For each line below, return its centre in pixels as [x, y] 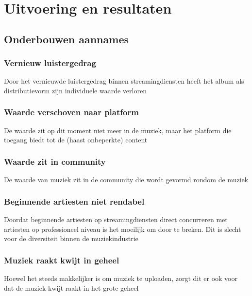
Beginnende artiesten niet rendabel [74, 201]
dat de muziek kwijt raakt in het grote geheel [71, 287]
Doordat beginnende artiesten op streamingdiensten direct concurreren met [116, 219]
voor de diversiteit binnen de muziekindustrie [71, 238]
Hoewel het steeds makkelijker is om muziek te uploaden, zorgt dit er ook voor [121, 278]
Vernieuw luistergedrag [50, 63]
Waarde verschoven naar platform [71, 112]
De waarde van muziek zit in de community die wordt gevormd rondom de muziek [126, 180]
